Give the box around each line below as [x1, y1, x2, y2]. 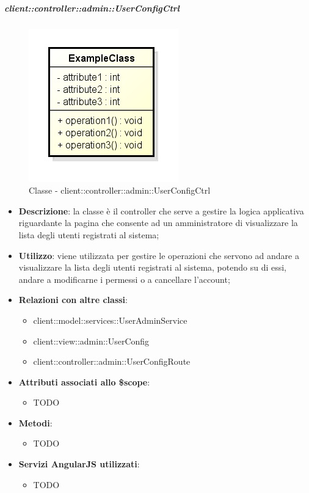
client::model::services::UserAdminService [33, 313, 187, 326]
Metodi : [18, 416, 53, 429]
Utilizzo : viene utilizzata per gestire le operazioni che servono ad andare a [18, 249, 299, 261]
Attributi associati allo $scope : [18, 375, 150, 388]
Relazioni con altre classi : [18, 293, 128, 306]
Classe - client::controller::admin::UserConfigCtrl [29, 184, 211, 197]
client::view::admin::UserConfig [33, 334, 150, 347]
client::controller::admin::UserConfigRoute [33, 355, 191, 368]
